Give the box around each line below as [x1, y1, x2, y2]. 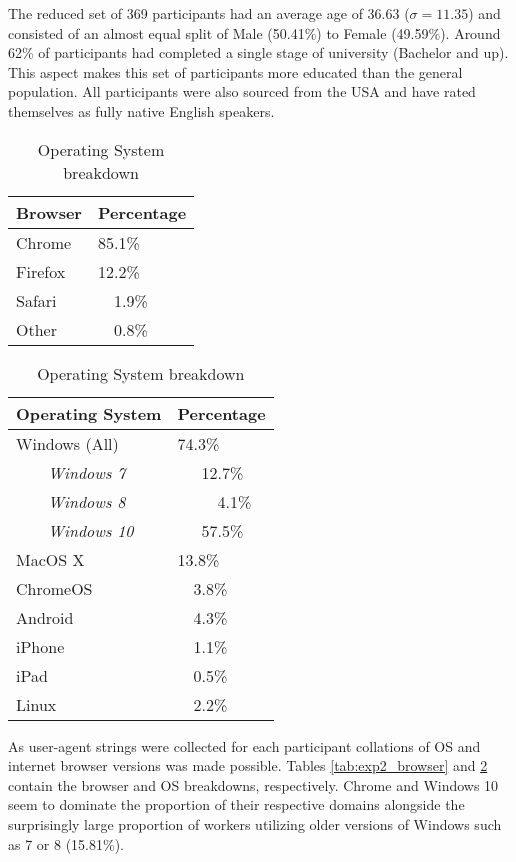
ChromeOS [16, 576, 93, 600]
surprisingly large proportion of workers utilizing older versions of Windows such [8, 813, 502, 834]
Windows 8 [48, 489, 126, 513]
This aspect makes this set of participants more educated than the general [8, 61, 463, 82]
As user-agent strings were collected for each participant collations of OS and [8, 735, 481, 756]
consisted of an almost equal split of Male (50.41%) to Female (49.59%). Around [8, 22, 501, 43]
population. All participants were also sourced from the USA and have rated [8, 81, 476, 102]
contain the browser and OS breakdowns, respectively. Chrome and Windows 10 [8, 774, 499, 795]
